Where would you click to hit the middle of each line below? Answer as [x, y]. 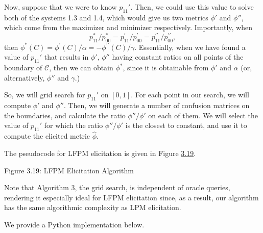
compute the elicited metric [47, 136]
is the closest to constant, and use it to [186, 125]
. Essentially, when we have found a [190, 47]
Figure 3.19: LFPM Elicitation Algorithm [69, 170]
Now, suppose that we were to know [61, 7]
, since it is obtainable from [166, 68]
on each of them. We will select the [203, 115]
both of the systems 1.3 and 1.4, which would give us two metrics [106, 17]
